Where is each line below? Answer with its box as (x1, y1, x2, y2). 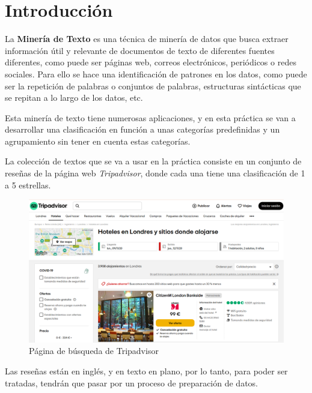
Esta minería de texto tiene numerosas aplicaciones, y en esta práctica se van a (5, 111, 296, 124)
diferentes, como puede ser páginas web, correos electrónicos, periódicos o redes (5, 56, 296, 68)
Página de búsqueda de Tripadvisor (29, 344, 159, 357)
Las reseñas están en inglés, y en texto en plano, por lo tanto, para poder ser (5, 364, 288, 377)
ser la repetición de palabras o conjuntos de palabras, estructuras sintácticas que (5, 79, 301, 92)
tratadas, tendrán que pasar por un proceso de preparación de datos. (5, 376, 258, 389)
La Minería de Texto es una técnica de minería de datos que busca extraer (5, 32, 289, 45)
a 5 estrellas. (5, 178, 51, 191)
